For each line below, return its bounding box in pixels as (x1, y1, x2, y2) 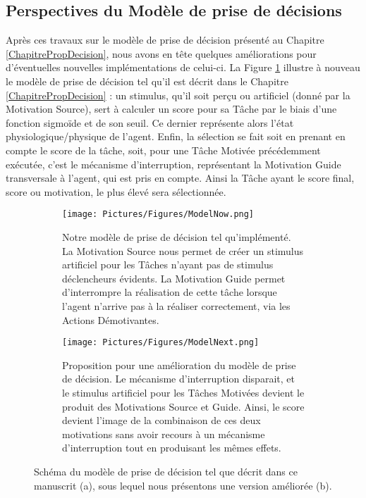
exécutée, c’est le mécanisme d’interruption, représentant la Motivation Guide (6, 156, 341, 171)
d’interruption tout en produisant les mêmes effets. (62, 440, 281, 455)
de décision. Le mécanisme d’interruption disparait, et (62, 371, 295, 386)
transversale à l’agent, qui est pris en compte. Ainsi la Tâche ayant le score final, (6, 170, 355, 185)
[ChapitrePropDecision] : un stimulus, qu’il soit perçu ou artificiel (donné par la (6, 87, 350, 102)
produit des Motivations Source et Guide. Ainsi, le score (62, 399, 305, 413)
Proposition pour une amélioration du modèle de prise (62, 357, 296, 372)
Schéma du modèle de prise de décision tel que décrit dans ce (34, 463, 298, 478)
